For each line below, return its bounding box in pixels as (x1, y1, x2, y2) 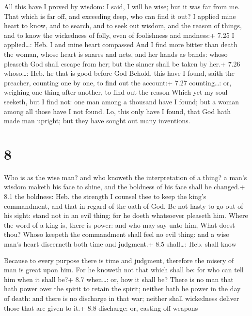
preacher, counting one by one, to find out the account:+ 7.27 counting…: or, (4, 77, 232, 87)
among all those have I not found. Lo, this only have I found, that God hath (4, 106, 231, 116)
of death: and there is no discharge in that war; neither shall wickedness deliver (4, 293, 239, 303)
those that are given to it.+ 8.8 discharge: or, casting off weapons (4, 302, 198, 313)
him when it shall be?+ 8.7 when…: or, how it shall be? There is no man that (4, 274, 234, 284)
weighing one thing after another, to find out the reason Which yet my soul (4, 87, 228, 97)
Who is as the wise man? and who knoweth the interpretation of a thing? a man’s (4, 172, 247, 182)
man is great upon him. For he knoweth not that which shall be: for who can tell (4, 265, 244, 275)
